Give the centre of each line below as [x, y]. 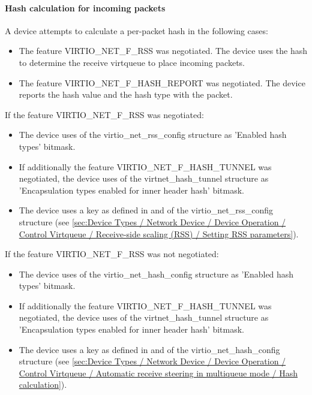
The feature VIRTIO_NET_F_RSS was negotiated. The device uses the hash [163, 51]
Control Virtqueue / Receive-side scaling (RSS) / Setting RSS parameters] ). [159, 233]
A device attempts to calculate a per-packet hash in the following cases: [136, 30]
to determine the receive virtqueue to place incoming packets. [132, 62]
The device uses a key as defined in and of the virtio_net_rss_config [146, 210]
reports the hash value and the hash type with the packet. [126, 94]
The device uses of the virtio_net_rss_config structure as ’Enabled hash [153, 135]
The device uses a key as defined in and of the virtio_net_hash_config [149, 349]
